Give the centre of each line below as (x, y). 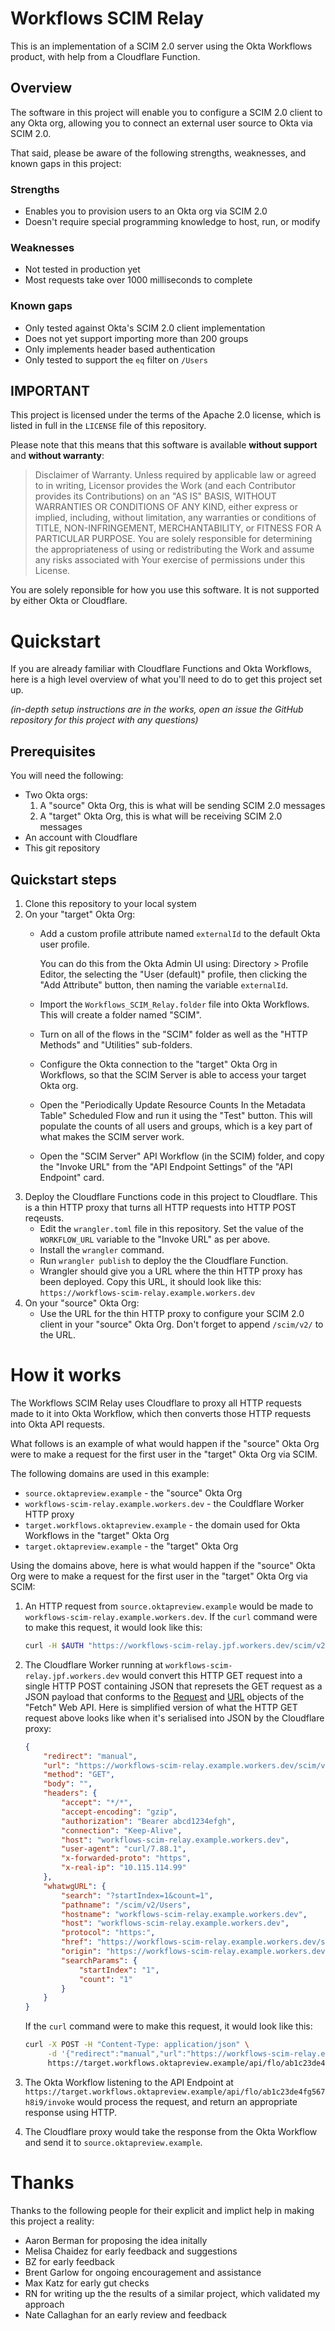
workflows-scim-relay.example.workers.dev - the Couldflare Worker (164, 1503)
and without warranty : (57, 456)
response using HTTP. (70, 2112)
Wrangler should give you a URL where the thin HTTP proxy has (171, 1271)
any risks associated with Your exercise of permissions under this (170, 560)
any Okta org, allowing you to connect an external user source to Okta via (161, 123)
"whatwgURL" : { (75, 1886)
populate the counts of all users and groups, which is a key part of (176, 1126)
